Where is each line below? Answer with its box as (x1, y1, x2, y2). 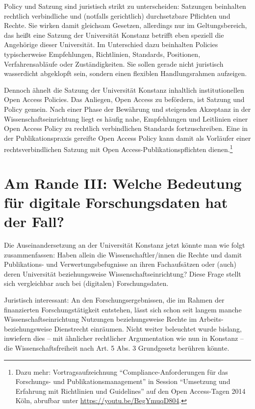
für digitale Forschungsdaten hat (4, 192, 228, 212)
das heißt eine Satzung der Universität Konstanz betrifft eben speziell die (4, 29, 224, 40)
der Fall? (4, 211, 64, 231)
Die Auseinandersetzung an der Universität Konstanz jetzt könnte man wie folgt (4, 240, 245, 250)
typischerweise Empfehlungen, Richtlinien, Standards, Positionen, (4, 49, 201, 59)
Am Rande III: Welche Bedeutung (4, 173, 242, 193)
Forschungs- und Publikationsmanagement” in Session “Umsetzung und (15, 376, 230, 386)
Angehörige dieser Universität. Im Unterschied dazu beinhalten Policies (4, 39, 218, 50)
